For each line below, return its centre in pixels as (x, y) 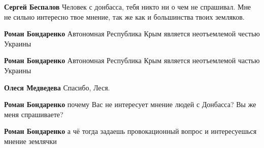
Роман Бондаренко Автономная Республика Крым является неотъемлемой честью (132, 34)
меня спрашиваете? (34, 114)
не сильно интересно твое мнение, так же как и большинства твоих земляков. (124, 16)
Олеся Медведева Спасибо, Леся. (57, 87)
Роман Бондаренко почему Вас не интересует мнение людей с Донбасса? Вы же (130, 104)
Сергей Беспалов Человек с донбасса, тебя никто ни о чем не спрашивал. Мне (128, 7)
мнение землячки (30, 141)
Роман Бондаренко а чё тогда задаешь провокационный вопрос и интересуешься (130, 131)
